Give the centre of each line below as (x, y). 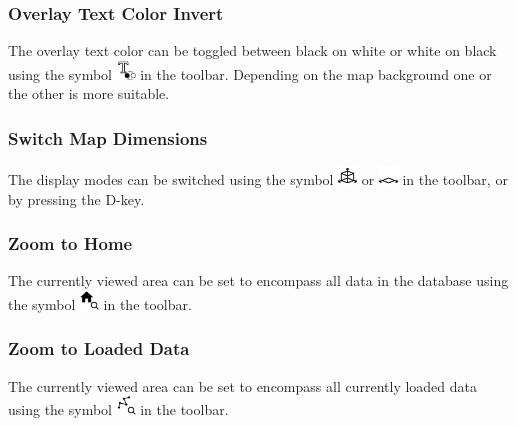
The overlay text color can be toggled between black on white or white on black (252, 50)
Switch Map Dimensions (108, 137)
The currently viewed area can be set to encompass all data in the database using (258, 280)
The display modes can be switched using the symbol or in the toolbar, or (258, 179)
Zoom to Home (70, 243)
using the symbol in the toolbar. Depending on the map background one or (250, 73)
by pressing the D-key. (76, 198)
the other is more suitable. (89, 93)
